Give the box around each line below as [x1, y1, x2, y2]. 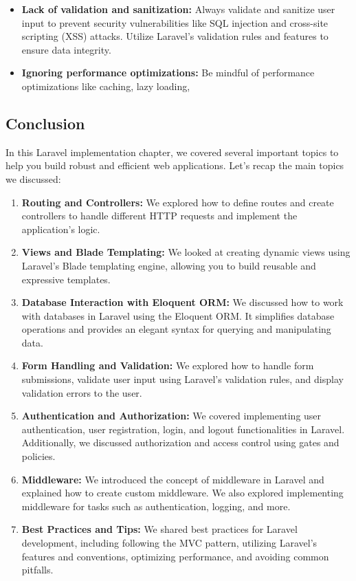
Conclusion [5, 112, 85, 133]
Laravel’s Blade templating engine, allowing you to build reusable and [21, 258, 316, 272]
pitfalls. [21, 562, 54, 577]
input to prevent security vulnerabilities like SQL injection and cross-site [21, 15, 329, 30]
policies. [21, 449, 56, 463]
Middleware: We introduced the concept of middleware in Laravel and [21, 472, 324, 486]
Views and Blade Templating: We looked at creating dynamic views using [21, 245, 351, 259]
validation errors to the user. [21, 385, 142, 399]
